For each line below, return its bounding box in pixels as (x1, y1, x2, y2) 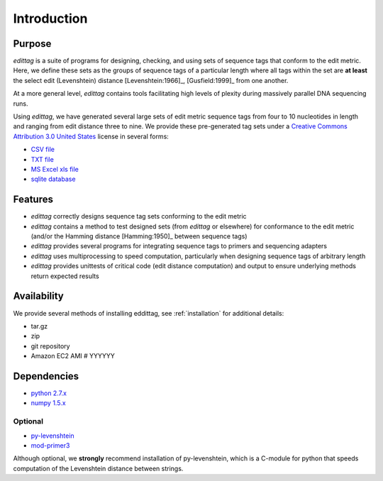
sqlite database (30, 175, 76, 184)
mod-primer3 (30, 441, 70, 450)
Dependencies (13, 370, 79, 382)
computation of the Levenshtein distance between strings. (13, 464, 184, 472)
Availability (13, 290, 64, 302)
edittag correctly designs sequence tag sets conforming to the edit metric (30, 212, 248, 221)
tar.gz (30, 321, 48, 330)
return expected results (30, 272, 99, 280)
